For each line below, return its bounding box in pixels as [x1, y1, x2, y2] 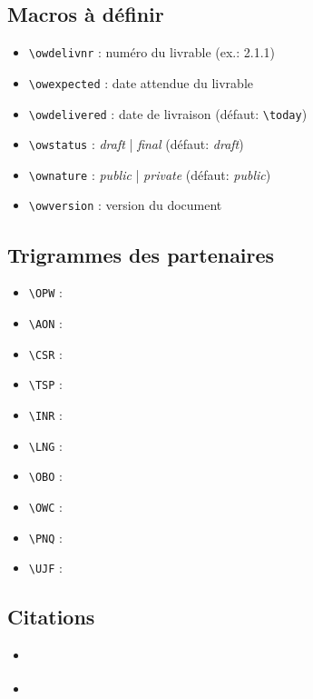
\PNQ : [28, 527, 63, 546]
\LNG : [28, 435, 63, 454]
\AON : [28, 314, 63, 332]
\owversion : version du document [28, 195, 222, 215]
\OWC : [28, 496, 63, 515]
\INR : [28, 404, 63, 424]
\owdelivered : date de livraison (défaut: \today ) [28, 104, 308, 123]
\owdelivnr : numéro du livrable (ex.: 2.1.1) [28, 43, 275, 62]
